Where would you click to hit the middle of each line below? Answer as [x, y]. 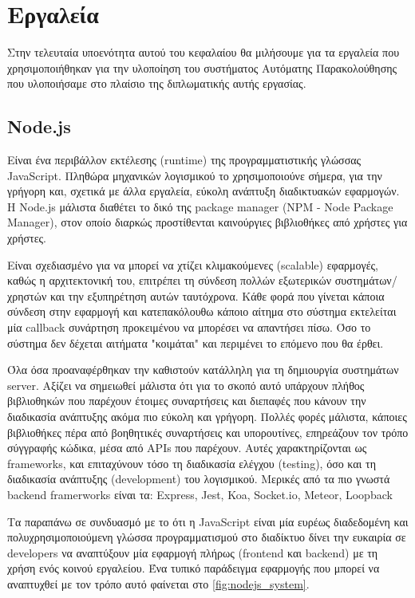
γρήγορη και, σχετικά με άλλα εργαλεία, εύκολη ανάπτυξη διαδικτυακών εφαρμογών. [204, 191]
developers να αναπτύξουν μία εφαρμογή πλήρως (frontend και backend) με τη [193, 552]
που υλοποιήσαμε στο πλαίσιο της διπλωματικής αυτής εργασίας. [157, 83]
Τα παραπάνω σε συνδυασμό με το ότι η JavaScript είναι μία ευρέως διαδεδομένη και [208, 521]
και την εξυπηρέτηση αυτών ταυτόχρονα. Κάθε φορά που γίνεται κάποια [217, 295]
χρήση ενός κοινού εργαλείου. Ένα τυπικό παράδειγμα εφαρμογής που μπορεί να [194, 568]
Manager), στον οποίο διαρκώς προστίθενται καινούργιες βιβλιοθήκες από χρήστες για [207, 222]
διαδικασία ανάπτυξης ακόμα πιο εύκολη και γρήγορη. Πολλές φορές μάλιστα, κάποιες [207, 417]
